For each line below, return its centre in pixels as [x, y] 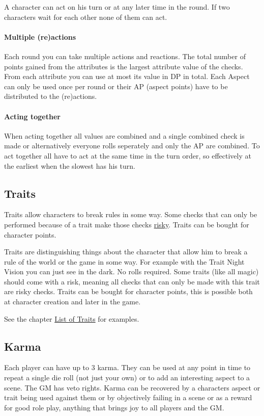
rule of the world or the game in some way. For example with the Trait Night [124, 261]
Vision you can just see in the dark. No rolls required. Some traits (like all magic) [131, 271]
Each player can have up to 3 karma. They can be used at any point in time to [127, 367]
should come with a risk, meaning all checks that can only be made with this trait [132, 281]
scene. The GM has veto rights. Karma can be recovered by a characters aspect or [132, 387]
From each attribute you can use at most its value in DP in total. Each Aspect [127, 76]
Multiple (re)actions [40, 36]
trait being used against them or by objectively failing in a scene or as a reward [128, 397]
